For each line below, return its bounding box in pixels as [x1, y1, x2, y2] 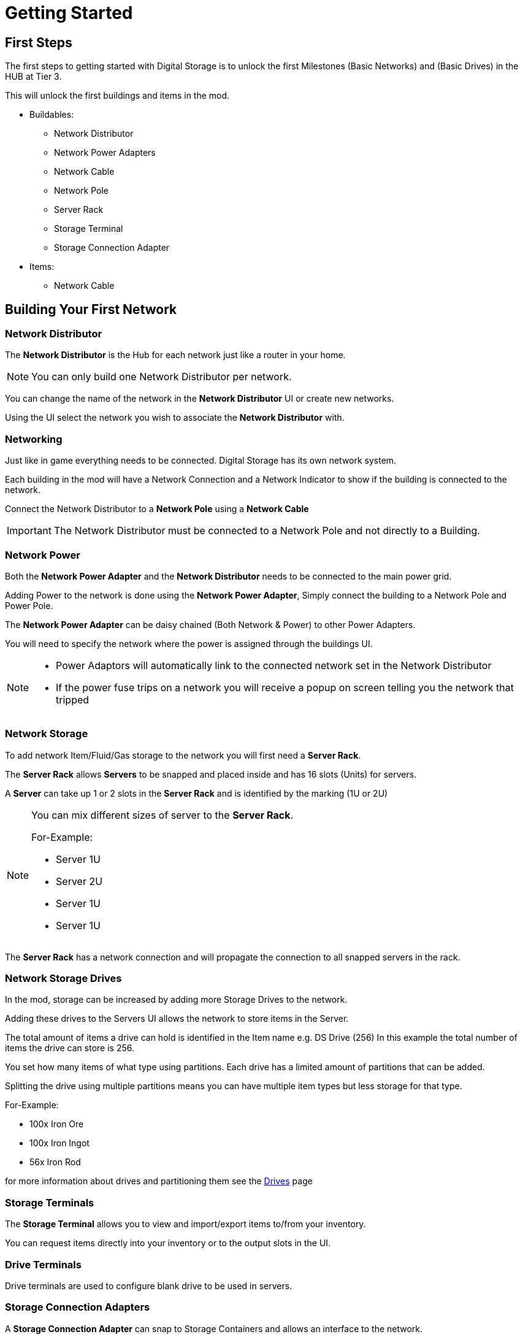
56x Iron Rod [29, 1157, 81, 1168]
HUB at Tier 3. [5, 71, 62, 82]
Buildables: [29, 109, 74, 120]
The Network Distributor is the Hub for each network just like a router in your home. [5, 350, 346, 361]
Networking [5, 432, 63, 445]
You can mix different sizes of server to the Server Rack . [31, 808, 294, 821]
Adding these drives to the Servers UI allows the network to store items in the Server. [5, 1013, 349, 1024]
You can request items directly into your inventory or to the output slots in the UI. [5, 1238, 331, 1249]
